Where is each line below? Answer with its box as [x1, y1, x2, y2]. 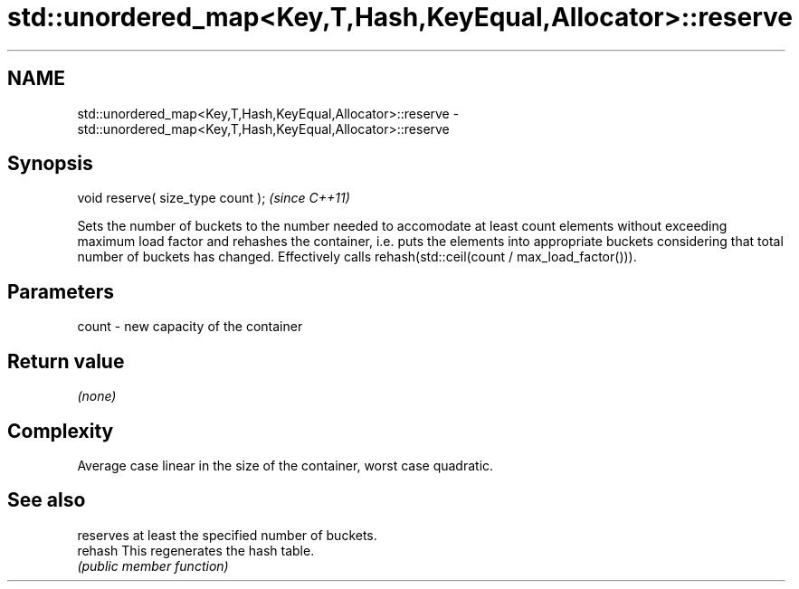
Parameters [7, 280, 114, 303]
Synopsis [7, 152, 93, 176]
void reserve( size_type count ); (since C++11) [77, 190, 350, 206]
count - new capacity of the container [77, 318, 303, 335]
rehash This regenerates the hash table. [77, 542, 315, 558]
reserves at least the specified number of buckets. [77, 527, 377, 543]
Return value [7, 349, 125, 373]
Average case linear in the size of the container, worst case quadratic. [77, 457, 494, 473]
